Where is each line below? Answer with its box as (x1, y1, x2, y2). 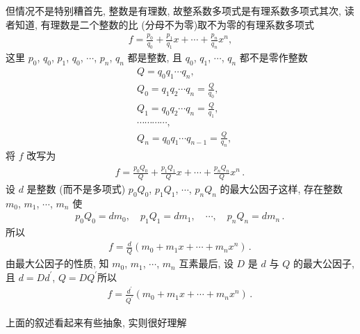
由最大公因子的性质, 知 (6, 256, 109, 271)
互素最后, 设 (179, 256, 234, 271)
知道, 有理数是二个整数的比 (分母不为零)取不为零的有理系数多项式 (15, 17, 315, 31)
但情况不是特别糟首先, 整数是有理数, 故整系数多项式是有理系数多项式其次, (6, 3, 341, 17)
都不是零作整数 (239, 50, 308, 65)
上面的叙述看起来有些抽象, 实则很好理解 (6, 315, 187, 330)
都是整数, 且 (127, 50, 183, 65)
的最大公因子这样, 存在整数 (220, 182, 343, 196)
